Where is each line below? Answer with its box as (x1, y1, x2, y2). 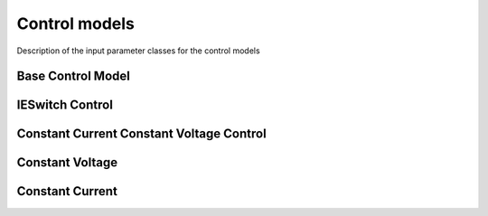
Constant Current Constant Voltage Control (16, 127, 267, 142)
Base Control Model (16, 69, 130, 84)
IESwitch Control (16, 98, 113, 113)
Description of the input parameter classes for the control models (16, 45, 261, 56)
